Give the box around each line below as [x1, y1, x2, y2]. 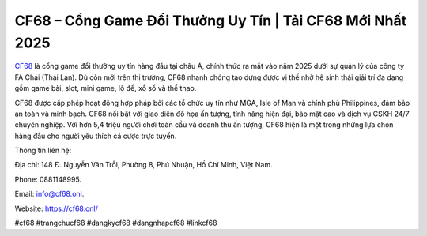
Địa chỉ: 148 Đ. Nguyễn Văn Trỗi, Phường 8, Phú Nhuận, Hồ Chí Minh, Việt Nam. [14, 160, 273, 170]
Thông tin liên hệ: [14, 146, 72, 155]
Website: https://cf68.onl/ [14, 204, 99, 213]
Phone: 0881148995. [14, 174, 82, 184]
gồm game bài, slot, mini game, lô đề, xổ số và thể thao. [14, 84, 197, 93]
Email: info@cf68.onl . [14, 189, 85, 199]
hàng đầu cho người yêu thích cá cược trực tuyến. [14, 131, 177, 140]
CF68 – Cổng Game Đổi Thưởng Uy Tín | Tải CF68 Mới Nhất [14, 12, 407, 29]
